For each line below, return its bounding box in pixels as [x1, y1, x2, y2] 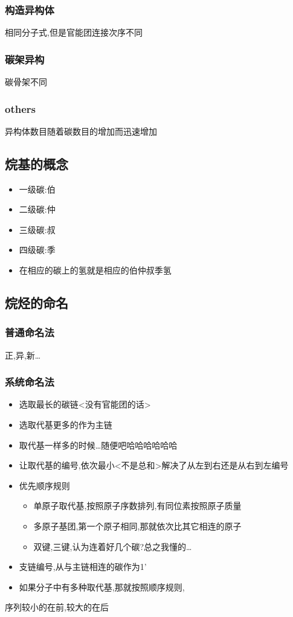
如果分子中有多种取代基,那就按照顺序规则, [19, 580, 185, 593]
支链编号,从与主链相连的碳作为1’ [19, 560, 147, 573]
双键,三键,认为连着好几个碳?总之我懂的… [33, 540, 192, 552]
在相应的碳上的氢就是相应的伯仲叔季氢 [19, 264, 172, 277]
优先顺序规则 [19, 479, 70, 491]
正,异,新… [5, 348, 41, 361]
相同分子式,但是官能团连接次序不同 [5, 26, 143, 39]
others [5, 101, 36, 116]
